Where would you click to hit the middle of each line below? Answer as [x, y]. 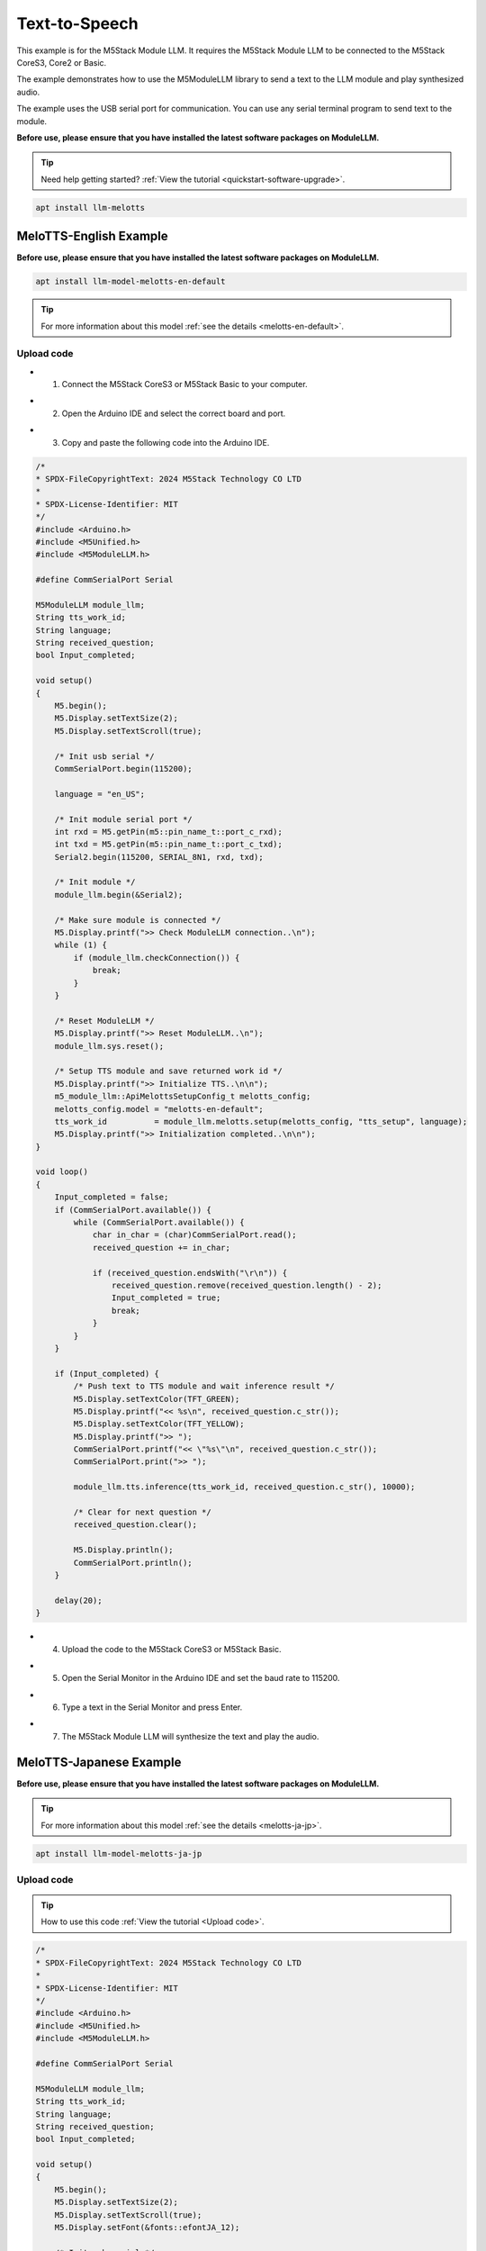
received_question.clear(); [135, 1525]
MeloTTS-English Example [92, 236]
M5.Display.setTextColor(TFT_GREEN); [157, 1399]
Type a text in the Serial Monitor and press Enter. [152, 1707]
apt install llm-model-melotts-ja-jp [119, 1853]
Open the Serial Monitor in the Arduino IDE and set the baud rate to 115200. [201, 1678]
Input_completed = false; [112, 1197]
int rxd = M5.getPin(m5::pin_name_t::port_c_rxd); [168, 832]
